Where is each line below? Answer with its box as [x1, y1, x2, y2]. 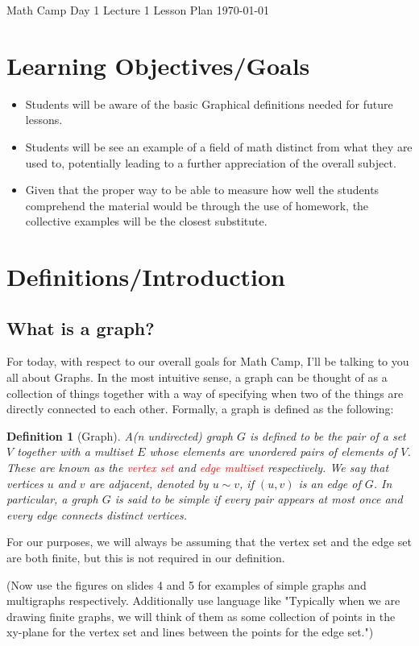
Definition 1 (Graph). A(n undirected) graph [6, 427, 233, 444]
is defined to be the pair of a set [249, 427, 406, 444]
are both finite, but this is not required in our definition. [6, 549, 285, 565]
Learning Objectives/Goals [6, 48, 310, 81]
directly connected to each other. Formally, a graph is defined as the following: [6, 400, 394, 417]
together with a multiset [17, 443, 134, 460]
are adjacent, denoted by [89, 474, 209, 491]
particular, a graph [6, 491, 98, 507]
